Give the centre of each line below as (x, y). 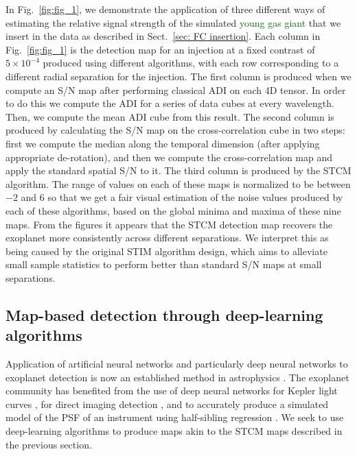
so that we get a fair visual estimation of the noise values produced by (195, 197)
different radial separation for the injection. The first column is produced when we (178, 76)
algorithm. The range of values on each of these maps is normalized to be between (178, 183)
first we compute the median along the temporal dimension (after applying (163, 143)
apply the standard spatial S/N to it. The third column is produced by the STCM (178, 170)
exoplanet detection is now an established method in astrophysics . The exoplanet (177, 377)
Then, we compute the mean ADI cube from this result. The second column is (170, 116)
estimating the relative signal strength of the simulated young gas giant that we (173, 22)
